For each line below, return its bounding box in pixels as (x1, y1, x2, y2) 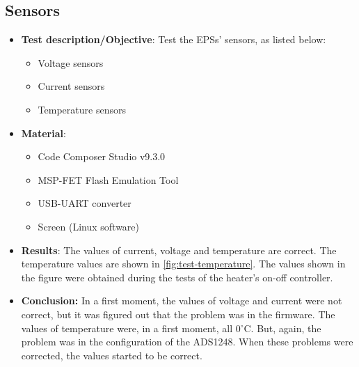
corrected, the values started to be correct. (21, 348, 202, 362)
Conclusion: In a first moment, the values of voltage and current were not (21, 293, 342, 308)
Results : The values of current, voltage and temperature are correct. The (21, 242, 337, 257)
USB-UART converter (38, 196, 131, 210)
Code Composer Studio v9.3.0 (38, 149, 166, 164)
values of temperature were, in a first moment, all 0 (21, 320, 241, 335)
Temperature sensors (38, 102, 126, 116)
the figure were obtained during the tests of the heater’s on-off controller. (21, 270, 333, 284)
